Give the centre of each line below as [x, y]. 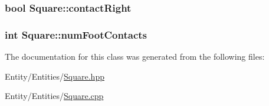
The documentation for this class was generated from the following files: [135, 57]
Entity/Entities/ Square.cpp [54, 96]
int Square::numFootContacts [76, 34]
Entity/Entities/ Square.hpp [55, 76]
